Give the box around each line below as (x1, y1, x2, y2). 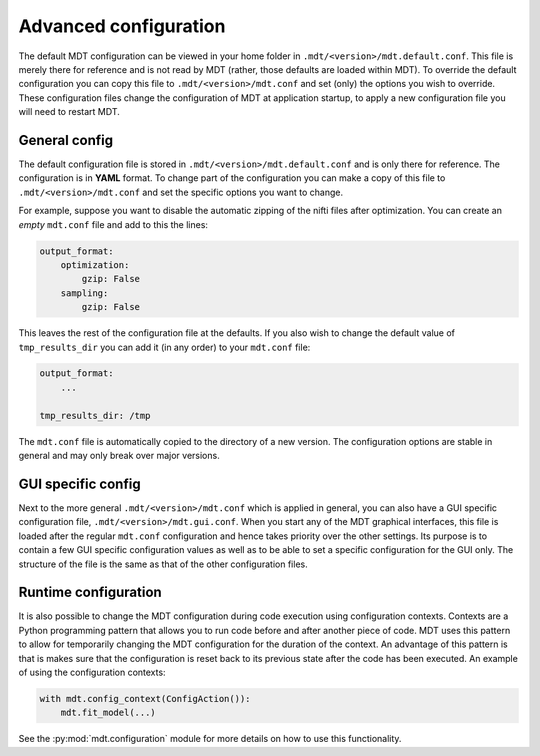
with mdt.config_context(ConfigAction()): (39, 693, 251, 704)
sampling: (60, 287, 109, 299)
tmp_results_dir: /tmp (39, 410, 151, 421)
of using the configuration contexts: (18, 666, 166, 678)
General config (18, 131, 114, 149)
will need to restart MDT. (18, 106, 120, 118)
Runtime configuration (18, 584, 162, 601)
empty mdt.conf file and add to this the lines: (18, 218, 209, 230)
